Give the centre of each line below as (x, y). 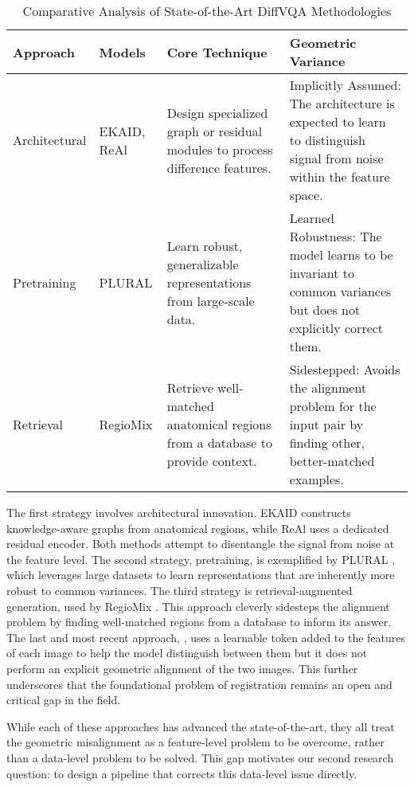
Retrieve (190, 388)
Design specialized (217, 112)
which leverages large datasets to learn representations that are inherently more (201, 575)
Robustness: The (336, 236)
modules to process (220, 149)
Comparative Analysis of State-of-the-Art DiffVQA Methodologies (207, 11)
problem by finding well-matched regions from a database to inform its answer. (199, 622)
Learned (312, 218)
